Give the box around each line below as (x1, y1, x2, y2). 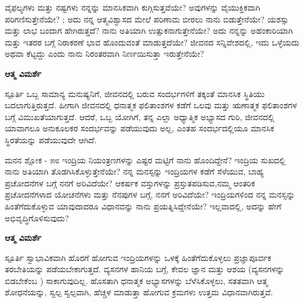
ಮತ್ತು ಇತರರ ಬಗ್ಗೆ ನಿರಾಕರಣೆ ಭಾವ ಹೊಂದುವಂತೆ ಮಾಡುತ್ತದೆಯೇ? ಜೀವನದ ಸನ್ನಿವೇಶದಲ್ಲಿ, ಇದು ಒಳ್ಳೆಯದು (5, 36, 299, 48)
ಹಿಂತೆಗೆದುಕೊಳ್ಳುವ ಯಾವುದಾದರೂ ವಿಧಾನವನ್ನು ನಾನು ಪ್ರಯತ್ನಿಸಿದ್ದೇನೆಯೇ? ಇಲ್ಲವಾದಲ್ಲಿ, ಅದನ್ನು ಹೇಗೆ (5, 199, 282, 212)
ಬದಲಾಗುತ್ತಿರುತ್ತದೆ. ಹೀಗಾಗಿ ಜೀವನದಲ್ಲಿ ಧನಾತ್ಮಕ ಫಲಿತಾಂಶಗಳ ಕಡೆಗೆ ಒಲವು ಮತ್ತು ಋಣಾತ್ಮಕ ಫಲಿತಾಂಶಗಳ (5, 99, 297, 111)
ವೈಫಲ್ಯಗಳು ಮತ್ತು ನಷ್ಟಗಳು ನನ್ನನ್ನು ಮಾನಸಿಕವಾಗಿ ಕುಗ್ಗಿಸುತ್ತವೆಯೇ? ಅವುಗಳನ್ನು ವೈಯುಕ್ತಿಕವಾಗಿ (5, 1, 260, 13)
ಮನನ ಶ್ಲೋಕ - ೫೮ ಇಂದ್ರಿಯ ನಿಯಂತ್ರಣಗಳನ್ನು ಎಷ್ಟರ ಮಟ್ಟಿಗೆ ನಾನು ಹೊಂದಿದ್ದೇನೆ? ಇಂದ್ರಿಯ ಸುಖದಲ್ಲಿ (5, 153, 286, 166)
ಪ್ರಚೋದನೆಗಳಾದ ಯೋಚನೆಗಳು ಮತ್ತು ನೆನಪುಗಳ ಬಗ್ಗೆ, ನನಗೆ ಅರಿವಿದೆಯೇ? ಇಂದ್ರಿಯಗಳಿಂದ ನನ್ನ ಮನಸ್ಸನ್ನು (5, 188, 295, 201)
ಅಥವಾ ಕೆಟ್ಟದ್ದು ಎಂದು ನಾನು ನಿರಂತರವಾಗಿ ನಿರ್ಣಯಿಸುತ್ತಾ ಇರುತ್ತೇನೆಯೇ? (5, 47, 204, 60)
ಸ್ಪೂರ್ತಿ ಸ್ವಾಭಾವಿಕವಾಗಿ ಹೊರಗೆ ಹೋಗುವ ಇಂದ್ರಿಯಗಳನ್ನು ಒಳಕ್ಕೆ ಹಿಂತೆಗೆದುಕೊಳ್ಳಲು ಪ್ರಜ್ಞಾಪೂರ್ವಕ (5, 251, 271, 263)
